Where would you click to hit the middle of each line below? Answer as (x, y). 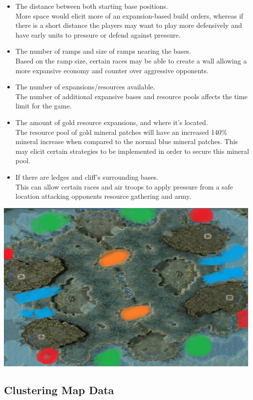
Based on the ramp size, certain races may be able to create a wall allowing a (131, 60)
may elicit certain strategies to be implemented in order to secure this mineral (132, 151)
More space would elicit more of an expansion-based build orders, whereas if (129, 15)
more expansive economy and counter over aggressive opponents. (112, 70)
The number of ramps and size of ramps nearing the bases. (103, 51)
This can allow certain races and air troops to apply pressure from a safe (124, 186)
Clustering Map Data (59, 389)
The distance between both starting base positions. (92, 6)
